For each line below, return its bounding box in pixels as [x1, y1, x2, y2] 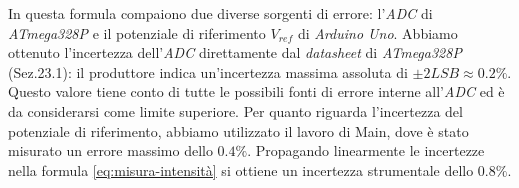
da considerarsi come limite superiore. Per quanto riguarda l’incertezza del [8, 100, 463, 121]
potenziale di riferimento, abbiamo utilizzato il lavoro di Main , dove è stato [8, 120, 469, 141]
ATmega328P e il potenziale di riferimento [8, 22, 266, 43]
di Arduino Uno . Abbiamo [297, 22, 458, 43]
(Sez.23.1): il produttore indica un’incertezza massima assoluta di [8, 61, 408, 82]
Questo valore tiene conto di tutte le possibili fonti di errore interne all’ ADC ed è [8, 81, 505, 102]
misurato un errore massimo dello [8, 140, 213, 161]
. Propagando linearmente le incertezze [247, 140, 485, 161]
